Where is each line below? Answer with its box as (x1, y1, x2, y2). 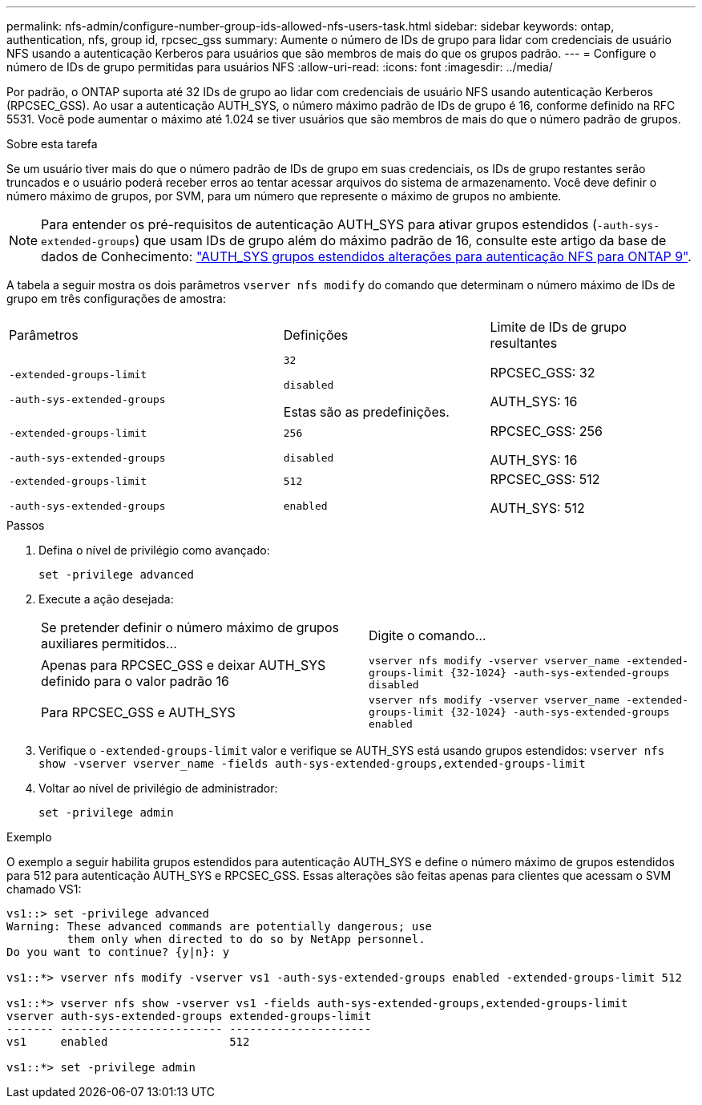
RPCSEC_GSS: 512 (490, 471, 600, 487)
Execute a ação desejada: (38, 592, 174, 606)
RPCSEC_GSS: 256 (490, 423, 603, 439)
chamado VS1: (6, 882, 82, 896)
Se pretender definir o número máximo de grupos (41, 619, 339, 635)
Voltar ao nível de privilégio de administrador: (38, 781, 278, 795)
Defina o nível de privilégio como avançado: (38, 543, 270, 557)
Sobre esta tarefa (6, 137, 98, 151)
